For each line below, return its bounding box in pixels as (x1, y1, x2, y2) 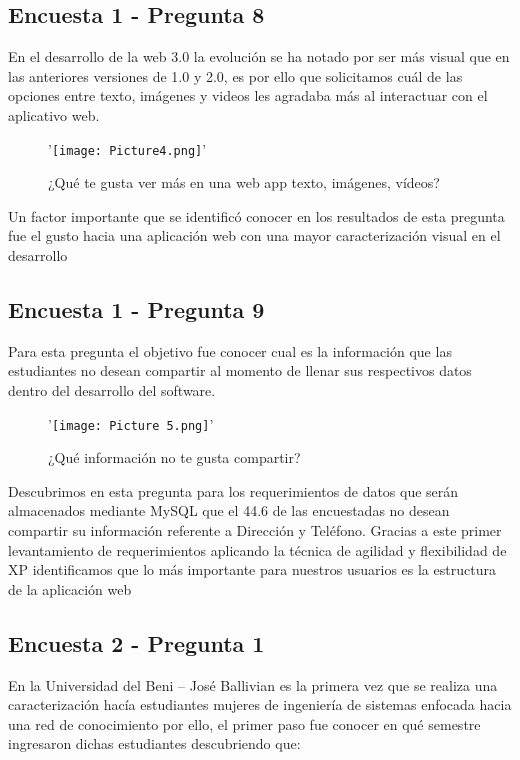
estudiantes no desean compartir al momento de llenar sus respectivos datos (8, 360, 472, 381)
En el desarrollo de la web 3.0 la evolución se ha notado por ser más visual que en (8, 46, 510, 67)
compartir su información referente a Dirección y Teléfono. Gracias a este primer (8, 520, 502, 541)
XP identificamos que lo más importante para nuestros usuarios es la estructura (8, 559, 496, 580)
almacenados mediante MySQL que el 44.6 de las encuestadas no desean (8, 500, 450, 521)
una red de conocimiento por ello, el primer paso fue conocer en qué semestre (8, 713, 481, 734)
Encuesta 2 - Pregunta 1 (8, 627, 265, 658)
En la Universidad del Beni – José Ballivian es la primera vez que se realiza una (8, 674, 498, 695)
